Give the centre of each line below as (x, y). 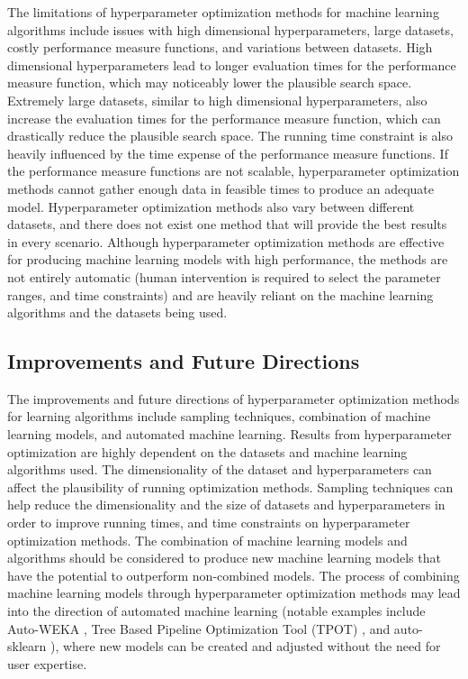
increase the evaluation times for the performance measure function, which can (224, 118)
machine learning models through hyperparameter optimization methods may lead (234, 593)
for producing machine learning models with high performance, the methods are (228, 259)
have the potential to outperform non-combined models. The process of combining (234, 575)
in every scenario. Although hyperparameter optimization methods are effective (226, 241)
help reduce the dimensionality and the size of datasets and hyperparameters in (226, 505)
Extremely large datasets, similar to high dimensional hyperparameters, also (217, 100)
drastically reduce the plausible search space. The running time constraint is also (230, 136)
